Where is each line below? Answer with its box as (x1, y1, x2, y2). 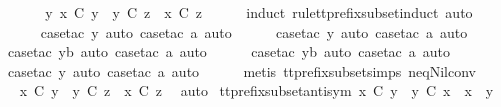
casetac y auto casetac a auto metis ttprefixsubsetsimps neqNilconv (7, 60, 476, 81)
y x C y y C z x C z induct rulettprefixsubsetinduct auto (45, 2, 473, 22)
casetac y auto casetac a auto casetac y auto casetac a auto (40, 21, 468, 42)
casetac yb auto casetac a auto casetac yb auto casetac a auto (7, 41, 451, 62)
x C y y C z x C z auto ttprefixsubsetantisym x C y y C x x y (19, 80, 494, 101)
